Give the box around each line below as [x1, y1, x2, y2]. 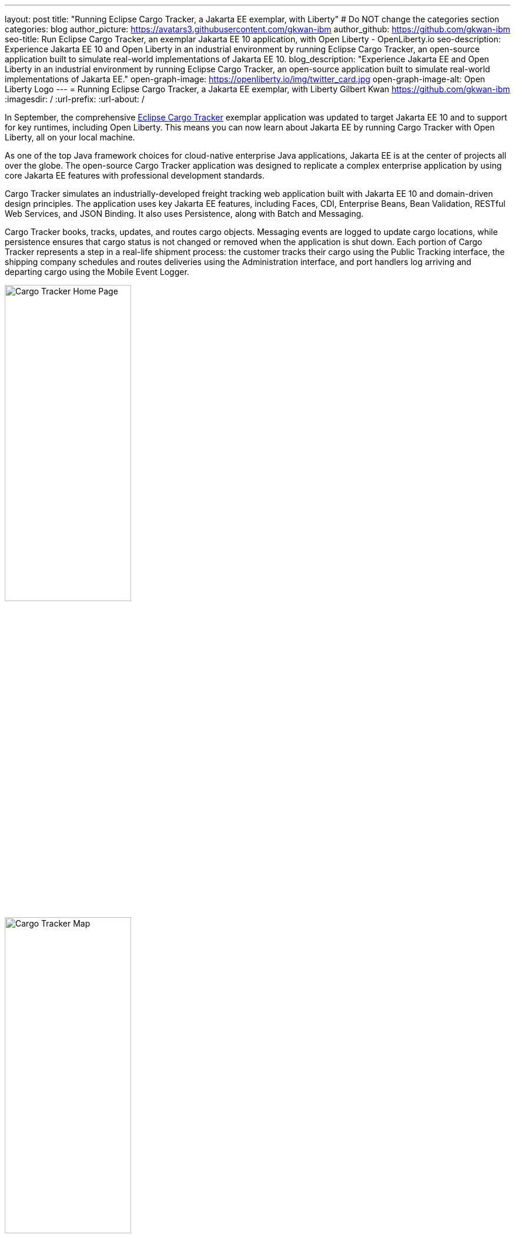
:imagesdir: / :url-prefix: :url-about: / [5, 94, 145, 104]
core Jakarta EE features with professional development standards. [5, 170, 265, 180]
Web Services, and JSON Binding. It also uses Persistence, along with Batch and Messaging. [5, 209, 364, 219]
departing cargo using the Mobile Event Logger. [5, 267, 189, 277]
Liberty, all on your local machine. [5, 132, 135, 142]
